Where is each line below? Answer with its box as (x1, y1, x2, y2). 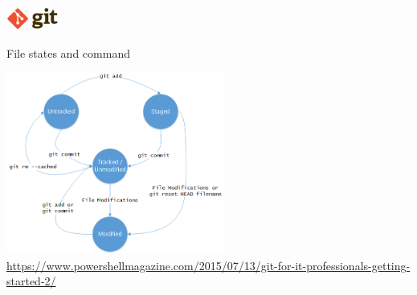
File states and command (6, 44, 130, 61)
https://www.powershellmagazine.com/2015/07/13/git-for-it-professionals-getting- (6, 257, 411, 273)
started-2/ (6, 273, 56, 289)
